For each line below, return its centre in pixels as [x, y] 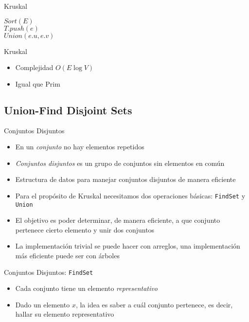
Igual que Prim [38, 83]
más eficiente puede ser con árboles [67, 256]
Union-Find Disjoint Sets [68, 110]
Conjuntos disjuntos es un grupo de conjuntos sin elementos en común [120, 163]
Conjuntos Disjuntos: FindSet [49, 272]
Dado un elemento [43, 304]
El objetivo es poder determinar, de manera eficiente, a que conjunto [118, 220]
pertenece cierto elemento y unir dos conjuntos [85, 229]
